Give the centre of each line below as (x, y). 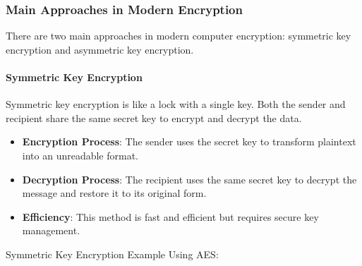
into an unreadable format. (80, 155)
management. (51, 230)
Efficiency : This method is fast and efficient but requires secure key (170, 216)
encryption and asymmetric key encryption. (100, 49)
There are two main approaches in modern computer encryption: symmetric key (179, 36)
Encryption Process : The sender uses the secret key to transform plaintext (189, 141)
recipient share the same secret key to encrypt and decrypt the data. (154, 117)
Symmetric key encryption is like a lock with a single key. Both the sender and (176, 104)
